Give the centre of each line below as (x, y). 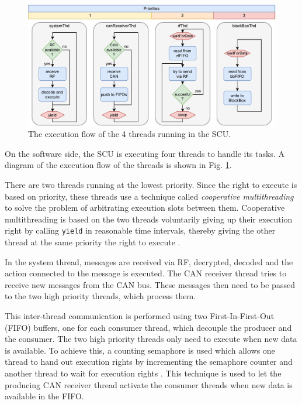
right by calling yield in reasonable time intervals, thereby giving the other (140, 230)
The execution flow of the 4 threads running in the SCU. (130, 134)
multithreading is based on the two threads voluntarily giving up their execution (149, 219)
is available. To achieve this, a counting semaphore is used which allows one (140, 350)
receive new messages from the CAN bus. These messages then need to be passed (150, 284)
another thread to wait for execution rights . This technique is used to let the (143, 373)
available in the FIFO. (44, 396)
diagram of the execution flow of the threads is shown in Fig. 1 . (118, 165)
